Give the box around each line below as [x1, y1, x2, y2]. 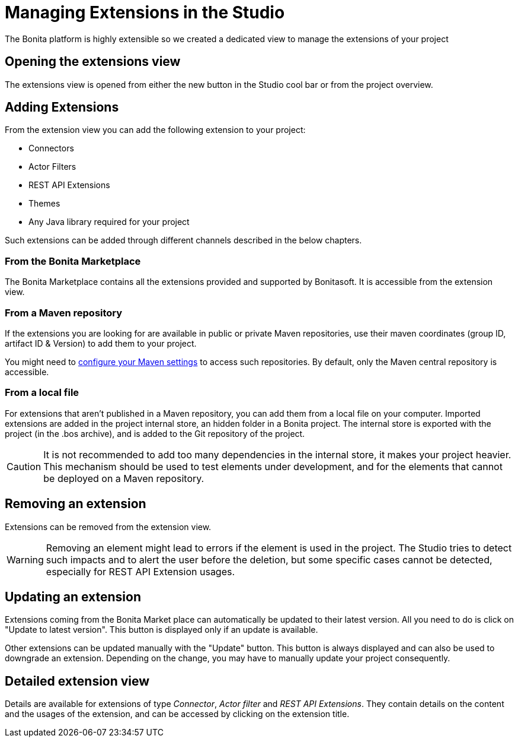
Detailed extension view [5, 673, 150, 689]
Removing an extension [5, 496, 146, 512]
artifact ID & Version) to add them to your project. [5, 338, 197, 348]
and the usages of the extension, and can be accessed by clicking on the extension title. [5, 709, 350, 719]
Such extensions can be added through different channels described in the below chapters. [5, 235, 362, 246]
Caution [7, 460, 41, 473]
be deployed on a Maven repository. [43, 472, 204, 484]
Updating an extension [5, 589, 142, 604]
